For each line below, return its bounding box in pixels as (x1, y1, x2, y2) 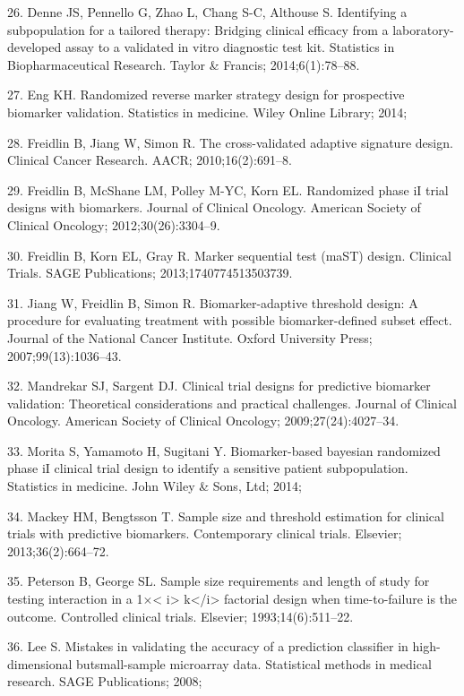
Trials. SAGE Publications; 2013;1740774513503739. (7, 263, 293, 282)
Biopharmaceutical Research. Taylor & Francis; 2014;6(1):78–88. (7, 55, 360, 73)
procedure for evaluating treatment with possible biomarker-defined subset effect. (7, 311, 452, 330)
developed (7, 38, 62, 56)
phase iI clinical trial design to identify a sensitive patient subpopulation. (7, 459, 408, 477)
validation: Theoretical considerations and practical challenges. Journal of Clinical (7, 393, 457, 412)
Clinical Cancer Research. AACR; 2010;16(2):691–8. (7, 150, 292, 169)
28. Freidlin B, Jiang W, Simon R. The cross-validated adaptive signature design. (7, 133, 453, 151)
